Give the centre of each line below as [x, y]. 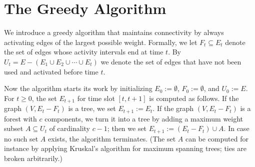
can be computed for [217, 138]
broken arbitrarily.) [33, 158]
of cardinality [69, 128]
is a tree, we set [92, 108]
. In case [236, 128]
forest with [20, 118]
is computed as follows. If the [194, 98]
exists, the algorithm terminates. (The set [112, 138]
